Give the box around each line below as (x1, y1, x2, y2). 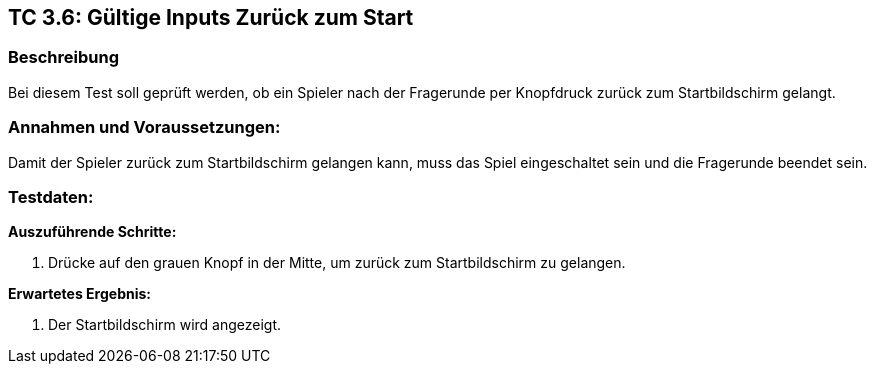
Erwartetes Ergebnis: (8, 285, 152, 303)
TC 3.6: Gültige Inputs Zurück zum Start (8, 5, 414, 30)
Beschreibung (8, 47, 120, 68)
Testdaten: (8, 186, 94, 207)
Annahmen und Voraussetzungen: (8, 117, 281, 138)
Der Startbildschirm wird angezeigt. (48, 316, 282, 334)
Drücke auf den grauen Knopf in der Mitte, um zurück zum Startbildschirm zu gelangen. (48, 254, 626, 272)
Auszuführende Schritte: (8, 223, 177, 241)
